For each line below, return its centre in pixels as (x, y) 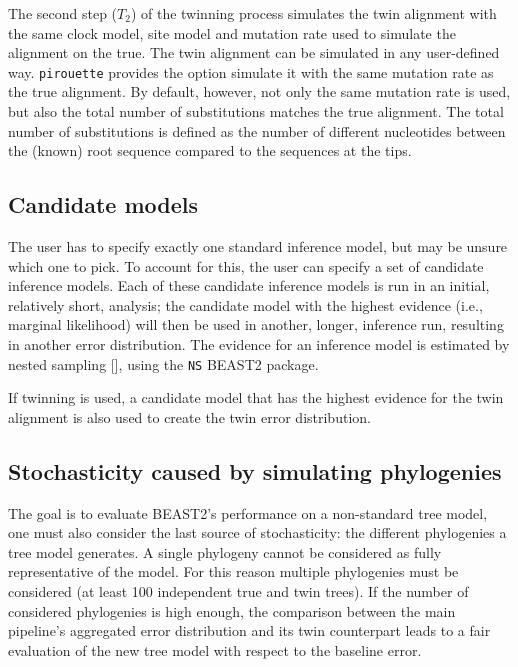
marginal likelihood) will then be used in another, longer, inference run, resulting (256, 324)
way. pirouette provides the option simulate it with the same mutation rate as (251, 71)
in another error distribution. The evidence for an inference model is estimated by (259, 343)
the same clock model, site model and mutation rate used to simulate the (232, 32)
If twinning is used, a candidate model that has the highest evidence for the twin (256, 397)
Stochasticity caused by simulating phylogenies (255, 470)
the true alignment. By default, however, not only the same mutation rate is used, (259, 91)
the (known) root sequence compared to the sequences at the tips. (210, 150)
